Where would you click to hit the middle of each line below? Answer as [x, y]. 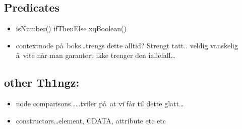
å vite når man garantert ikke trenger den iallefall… [96, 55]
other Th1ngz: [42, 82]
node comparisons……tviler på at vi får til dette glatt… [100, 104]
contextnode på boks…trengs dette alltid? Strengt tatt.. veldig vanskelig [127, 45]
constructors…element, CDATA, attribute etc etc [91, 120]
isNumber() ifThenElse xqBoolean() [71, 28]
